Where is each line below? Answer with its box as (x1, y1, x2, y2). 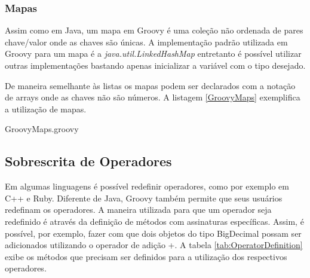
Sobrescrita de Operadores (5, 152, 172, 170)
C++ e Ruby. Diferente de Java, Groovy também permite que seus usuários (5, 191, 283, 204)
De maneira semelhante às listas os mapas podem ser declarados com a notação (5, 79, 296, 91)
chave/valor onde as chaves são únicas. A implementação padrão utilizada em (5, 35, 288, 48)
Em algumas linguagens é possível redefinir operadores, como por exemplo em (5, 180, 289, 193)
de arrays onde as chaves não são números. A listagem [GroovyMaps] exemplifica (5, 91, 300, 103)
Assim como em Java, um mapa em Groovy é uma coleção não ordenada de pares (5, 24, 303, 36)
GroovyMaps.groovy (5, 123, 79, 135)
